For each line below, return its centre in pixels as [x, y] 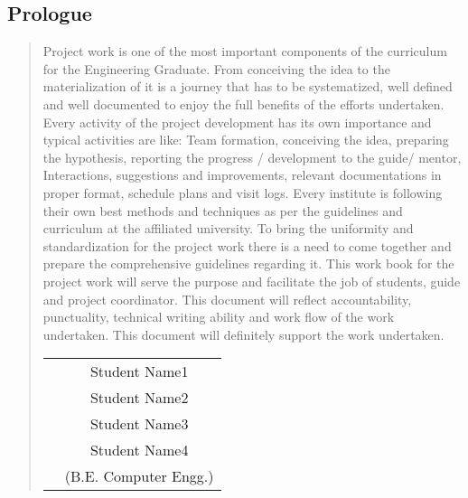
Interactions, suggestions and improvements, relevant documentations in [242, 175]
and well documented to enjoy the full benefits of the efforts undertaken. [243, 103]
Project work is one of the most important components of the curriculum [245, 51]
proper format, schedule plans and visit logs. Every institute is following [243, 192]
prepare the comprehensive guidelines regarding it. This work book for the [248, 263]
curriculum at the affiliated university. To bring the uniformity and [228, 228]
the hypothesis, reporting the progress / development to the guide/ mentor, [252, 157]
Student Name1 [139, 371]
